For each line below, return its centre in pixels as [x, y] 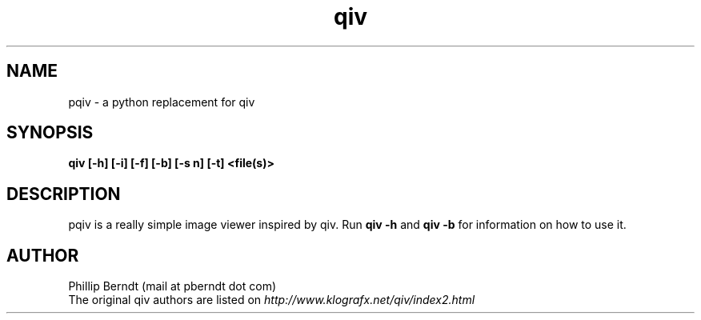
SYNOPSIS [50, 133]
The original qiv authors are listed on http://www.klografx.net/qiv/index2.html [272, 300]
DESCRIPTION [64, 194]
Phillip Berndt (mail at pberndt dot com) [172, 286]
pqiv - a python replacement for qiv [162, 102]
